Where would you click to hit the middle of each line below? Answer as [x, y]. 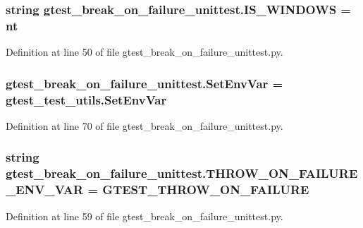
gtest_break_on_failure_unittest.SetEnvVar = [144, 83]
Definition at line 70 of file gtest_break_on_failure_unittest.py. [144, 125]
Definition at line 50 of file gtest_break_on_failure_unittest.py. [144, 52]
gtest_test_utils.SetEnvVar [86, 99]
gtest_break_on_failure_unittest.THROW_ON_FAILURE [182, 173]
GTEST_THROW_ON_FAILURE [206, 190]
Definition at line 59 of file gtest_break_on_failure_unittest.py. [144, 216]
